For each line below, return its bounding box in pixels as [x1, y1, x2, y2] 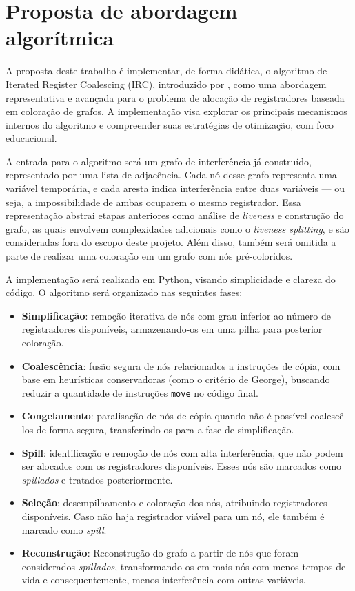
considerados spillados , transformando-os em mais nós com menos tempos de [21, 559, 346, 573]
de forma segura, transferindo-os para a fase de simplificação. [36, 422, 294, 437]
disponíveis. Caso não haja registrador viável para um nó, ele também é [21, 509, 325, 523]
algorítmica [6, 23, 114, 52]
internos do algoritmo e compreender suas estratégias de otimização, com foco [6, 117, 334, 132]
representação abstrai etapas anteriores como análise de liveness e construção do [6, 208, 344, 222]
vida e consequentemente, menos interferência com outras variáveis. [21, 572, 306, 587]
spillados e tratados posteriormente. [21, 472, 173, 486]
